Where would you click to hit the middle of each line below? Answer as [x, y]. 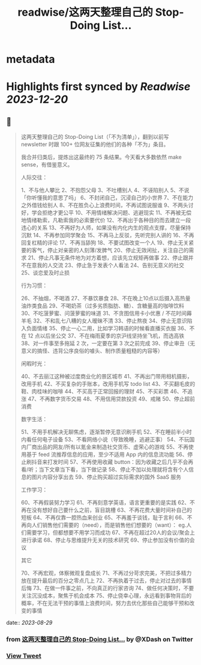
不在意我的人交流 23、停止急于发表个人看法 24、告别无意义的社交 [103, 266]
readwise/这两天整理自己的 [85, 12]
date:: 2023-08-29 [29, 623]
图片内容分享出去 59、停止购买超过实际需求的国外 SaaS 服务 [106, 477]
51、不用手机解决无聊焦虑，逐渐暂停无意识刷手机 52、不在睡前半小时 [106, 432]
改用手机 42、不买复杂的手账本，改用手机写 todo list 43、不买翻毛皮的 [108, 384]
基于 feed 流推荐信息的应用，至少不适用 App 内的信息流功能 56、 [107, 455]
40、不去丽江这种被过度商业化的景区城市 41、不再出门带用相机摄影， [107, 377]
